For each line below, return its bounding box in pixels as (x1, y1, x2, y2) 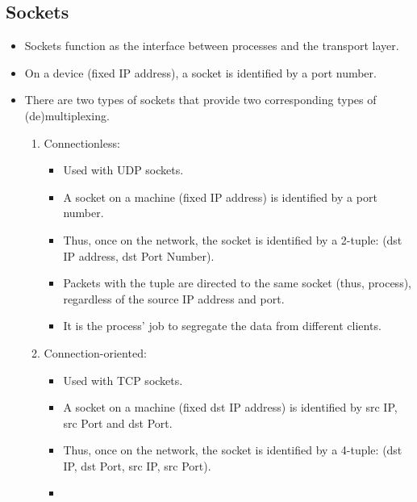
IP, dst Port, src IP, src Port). (63, 457, 211, 474)
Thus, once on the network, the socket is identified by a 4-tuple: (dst (63, 441, 402, 458)
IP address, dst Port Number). (63, 247, 215, 264)
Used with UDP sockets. (63, 161, 184, 178)
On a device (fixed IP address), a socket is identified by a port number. (24, 64, 377, 81)
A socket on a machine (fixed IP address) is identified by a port (63, 188, 377, 205)
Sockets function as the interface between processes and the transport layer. (24, 37, 399, 54)
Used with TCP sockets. (63, 371, 183, 388)
